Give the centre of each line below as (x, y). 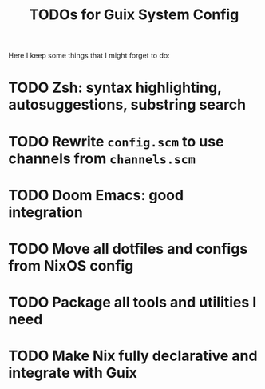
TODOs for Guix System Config (134, 15)
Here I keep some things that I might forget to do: (89, 56)
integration (46, 212)
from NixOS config (71, 265)
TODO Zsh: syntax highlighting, (115, 88)
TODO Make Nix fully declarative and (133, 356)
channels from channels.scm (102, 158)
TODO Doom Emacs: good (96, 195)
